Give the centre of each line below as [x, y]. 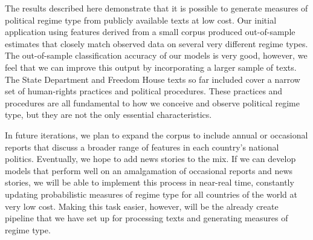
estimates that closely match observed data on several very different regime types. [156, 43]
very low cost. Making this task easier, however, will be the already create [142, 206]
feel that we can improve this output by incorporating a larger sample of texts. [151, 67]
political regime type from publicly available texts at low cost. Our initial [141, 20]
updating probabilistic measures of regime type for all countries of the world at [151, 194]
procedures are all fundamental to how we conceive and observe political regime [152, 102]
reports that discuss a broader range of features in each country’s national [142, 147]
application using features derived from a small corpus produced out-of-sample [150, 32]
